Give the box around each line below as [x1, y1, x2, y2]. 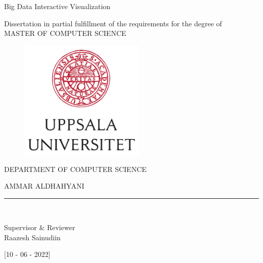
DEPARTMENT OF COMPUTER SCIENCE [4, 163, 147, 174]
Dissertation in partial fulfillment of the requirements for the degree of [4, 18, 222, 28]
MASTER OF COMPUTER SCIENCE [4, 28, 126, 38]
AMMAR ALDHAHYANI [4, 181, 84, 191]
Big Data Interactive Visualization [4, 1, 111, 11]
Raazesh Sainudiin [4, 232, 61, 242]
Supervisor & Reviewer [4, 222, 75, 233]
